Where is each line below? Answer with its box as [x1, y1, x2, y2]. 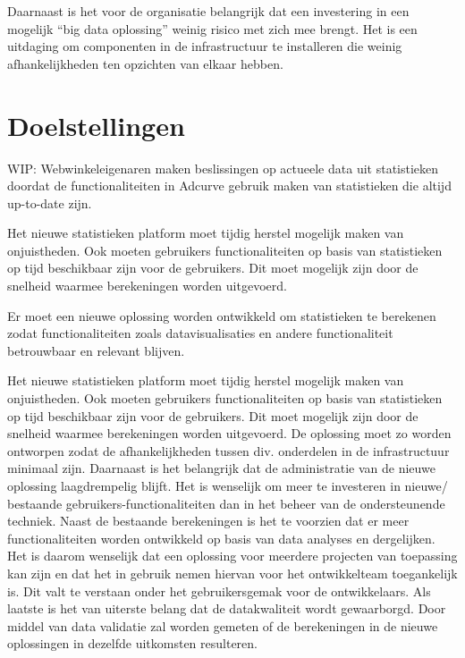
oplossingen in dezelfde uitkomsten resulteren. [7, 634, 258, 653]
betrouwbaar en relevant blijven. [7, 341, 185, 359]
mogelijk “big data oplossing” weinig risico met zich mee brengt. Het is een [7, 19, 418, 38]
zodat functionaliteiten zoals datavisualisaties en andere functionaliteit [7, 324, 393, 342]
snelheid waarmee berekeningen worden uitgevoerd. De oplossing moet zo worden [7, 424, 452, 443]
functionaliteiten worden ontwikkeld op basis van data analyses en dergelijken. [7, 528, 435, 547]
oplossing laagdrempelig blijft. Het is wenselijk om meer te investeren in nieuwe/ [7, 477, 448, 494]
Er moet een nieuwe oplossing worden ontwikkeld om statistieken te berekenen [7, 306, 436, 325]
